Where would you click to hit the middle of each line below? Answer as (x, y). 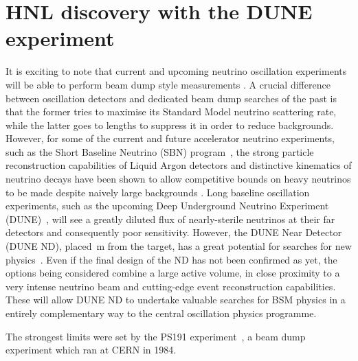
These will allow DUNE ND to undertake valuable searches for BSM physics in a (176, 300)
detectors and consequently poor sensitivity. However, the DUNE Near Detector (174, 232)
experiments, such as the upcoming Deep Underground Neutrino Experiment (167, 206)
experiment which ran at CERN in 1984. (91, 350)
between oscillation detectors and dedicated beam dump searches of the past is (171, 98)
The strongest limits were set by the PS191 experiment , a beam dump (156, 336)
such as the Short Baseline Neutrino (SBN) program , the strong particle (160, 151)
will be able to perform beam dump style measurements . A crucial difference (168, 84)
